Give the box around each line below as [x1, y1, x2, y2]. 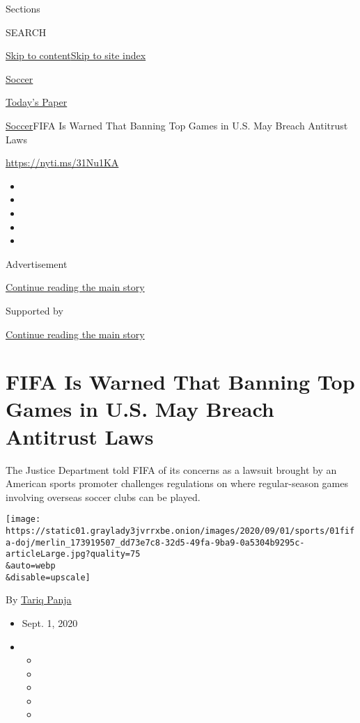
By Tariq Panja [6, 592, 72, 607]
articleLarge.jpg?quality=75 [6, 549, 141, 559]
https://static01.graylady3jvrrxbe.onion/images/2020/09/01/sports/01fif [6, 526, 355, 537]
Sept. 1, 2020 [22, 615, 78, 630]
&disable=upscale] [6, 572, 91, 582]
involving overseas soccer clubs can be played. [6, 489, 201, 504]
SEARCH [6, 24, 47, 39]
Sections [6, 1, 40, 15]
